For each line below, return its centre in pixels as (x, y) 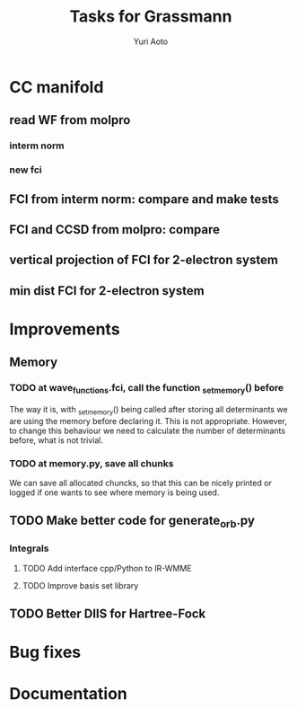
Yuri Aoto (151, 41)
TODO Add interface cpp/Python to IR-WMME (107, 568)
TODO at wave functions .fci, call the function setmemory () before (147, 389)
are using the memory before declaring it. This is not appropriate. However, (148, 421)
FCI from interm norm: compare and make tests (144, 199)
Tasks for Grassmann (151, 17)
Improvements (65, 329)
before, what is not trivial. (57, 440)
